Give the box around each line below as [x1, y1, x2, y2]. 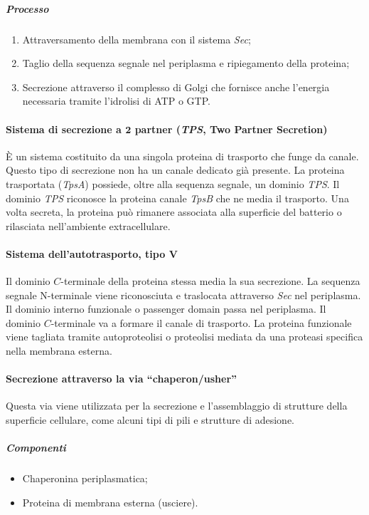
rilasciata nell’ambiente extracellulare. [6, 218, 171, 233]
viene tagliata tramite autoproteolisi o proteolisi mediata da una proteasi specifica [6, 329, 363, 344]
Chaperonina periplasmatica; [22, 471, 148, 486]
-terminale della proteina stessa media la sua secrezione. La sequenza [60, 274, 360, 288]
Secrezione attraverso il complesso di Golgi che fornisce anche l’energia [22, 79, 330, 94]
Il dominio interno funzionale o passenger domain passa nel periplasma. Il [6, 301, 326, 316]
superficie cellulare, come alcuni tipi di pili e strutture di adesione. [6, 412, 295, 427]
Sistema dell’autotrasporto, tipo [6, 246, 166, 261]
